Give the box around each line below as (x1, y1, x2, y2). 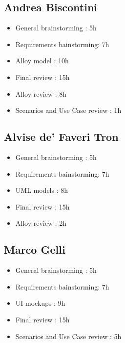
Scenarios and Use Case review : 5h (15, 331, 122, 341)
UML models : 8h (15, 185, 68, 195)
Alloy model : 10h (15, 55, 69, 66)
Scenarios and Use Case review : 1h (15, 105, 122, 115)
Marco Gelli (4, 242, 65, 257)
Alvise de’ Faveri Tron (4, 129, 119, 144)
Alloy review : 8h (15, 88, 67, 99)
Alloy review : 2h (15, 218, 67, 228)
